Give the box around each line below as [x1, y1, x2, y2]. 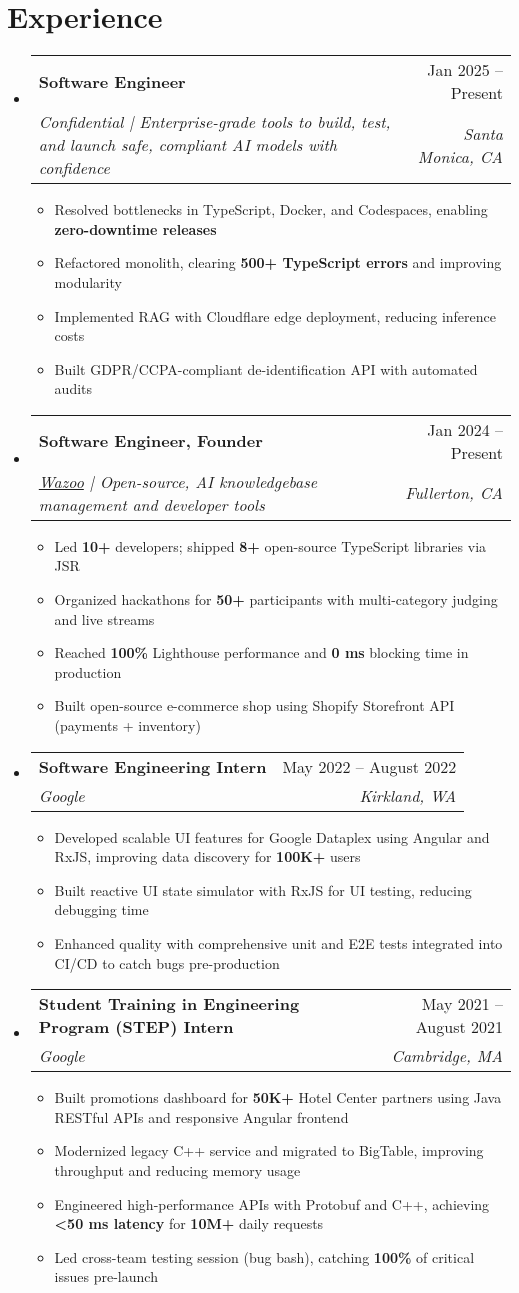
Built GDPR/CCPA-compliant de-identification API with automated [54, 358, 478, 379]
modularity [54, 271, 122, 292]
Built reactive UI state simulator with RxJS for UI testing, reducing [54, 879, 472, 900]
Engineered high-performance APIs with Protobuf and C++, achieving [54, 1193, 490, 1214]
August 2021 [415, 1015, 503, 1039]
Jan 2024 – [427, 417, 503, 441]
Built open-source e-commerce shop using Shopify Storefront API [54, 695, 455, 716]
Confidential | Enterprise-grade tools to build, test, [38, 110, 391, 134]
